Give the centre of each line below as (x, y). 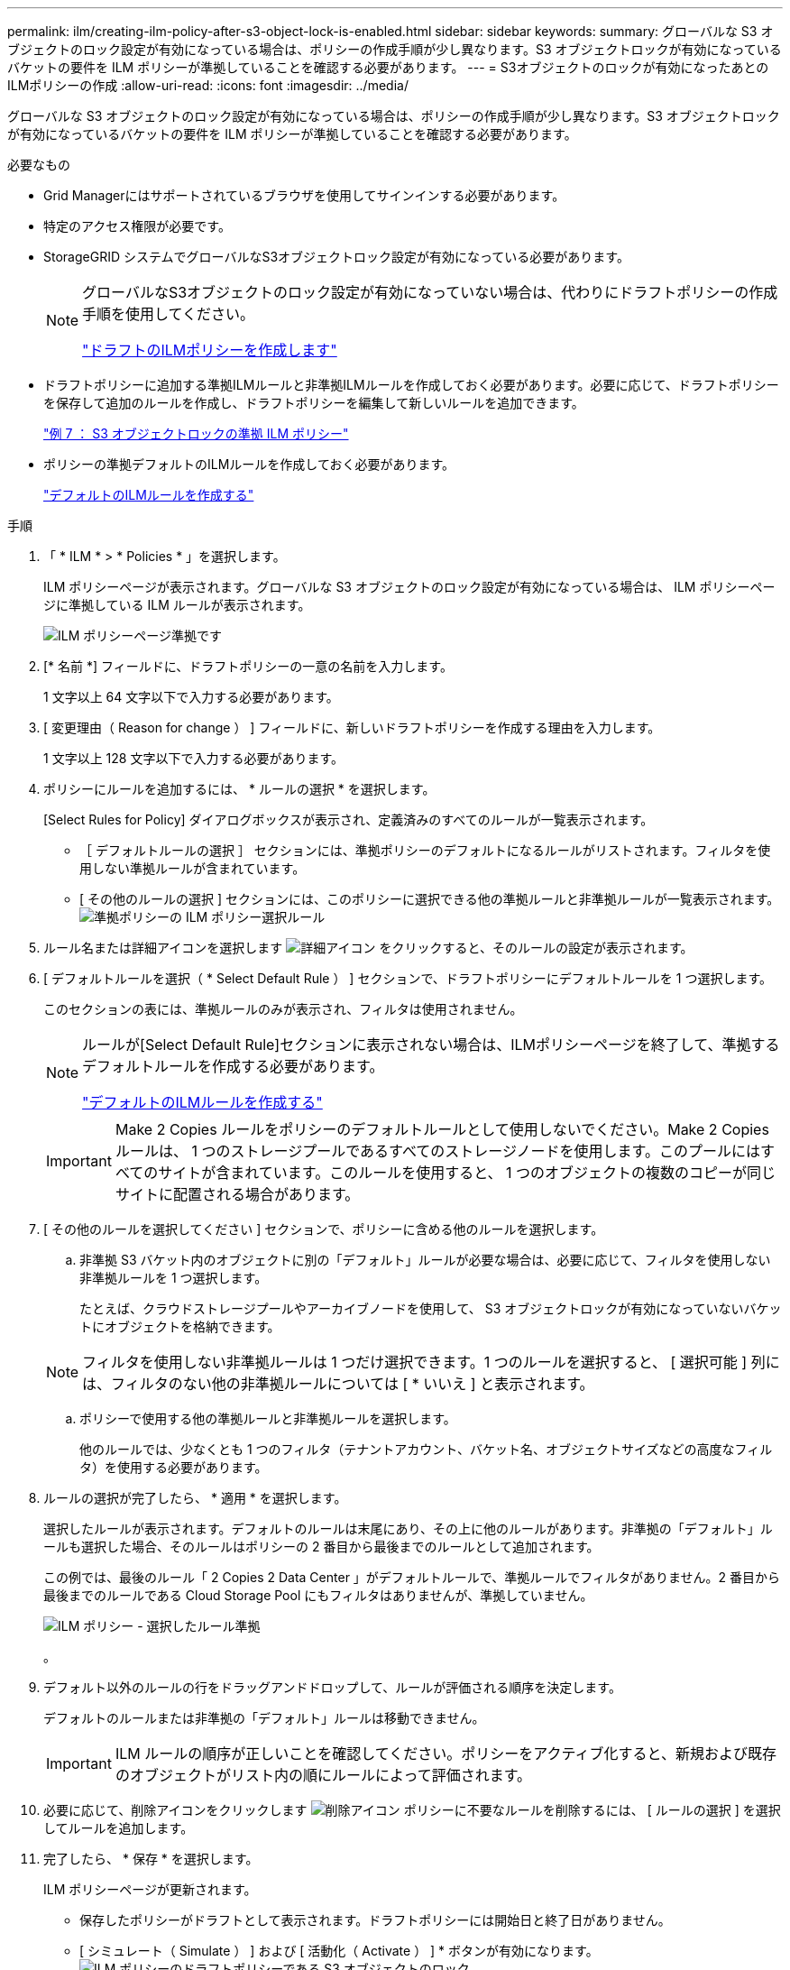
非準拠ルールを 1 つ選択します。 (174, 1278)
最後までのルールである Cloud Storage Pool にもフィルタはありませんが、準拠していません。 (318, 1595)
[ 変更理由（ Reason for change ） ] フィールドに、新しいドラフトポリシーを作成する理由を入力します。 (352, 727)
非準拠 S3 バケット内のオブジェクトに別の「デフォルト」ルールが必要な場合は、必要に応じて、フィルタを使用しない (425, 1260)
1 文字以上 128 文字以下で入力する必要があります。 (193, 758)
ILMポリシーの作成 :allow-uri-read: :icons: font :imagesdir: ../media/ (208, 85)
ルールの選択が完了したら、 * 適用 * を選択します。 (195, 1498)
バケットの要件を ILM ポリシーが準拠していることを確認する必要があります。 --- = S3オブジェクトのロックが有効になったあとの (388, 67)
